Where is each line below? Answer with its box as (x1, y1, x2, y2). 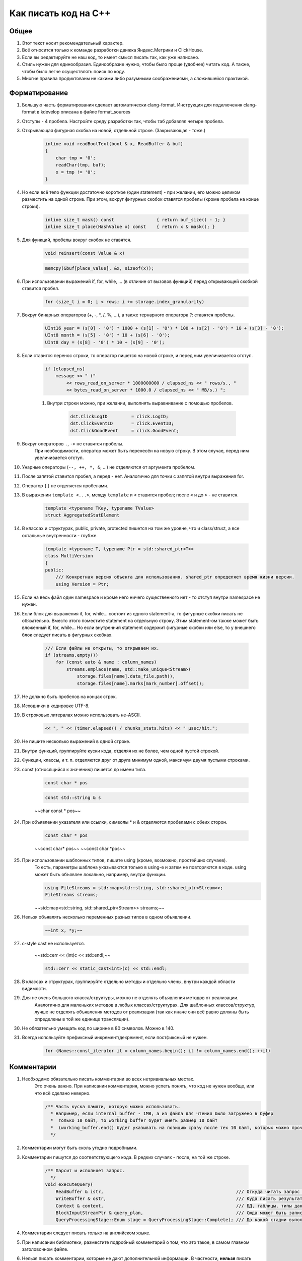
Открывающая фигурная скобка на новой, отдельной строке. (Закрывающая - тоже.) (22, 128, 206, 134)
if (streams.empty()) (45, 652, 99, 658)
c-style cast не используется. (22, 941, 85, 947)
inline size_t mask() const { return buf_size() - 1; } (45, 217, 226, 222)
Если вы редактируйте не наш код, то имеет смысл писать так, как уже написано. (22, 54, 200, 60)
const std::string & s (45, 795, 101, 800)
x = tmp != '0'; (55, 169, 96, 175)
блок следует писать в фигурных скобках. (22, 632, 113, 638)
